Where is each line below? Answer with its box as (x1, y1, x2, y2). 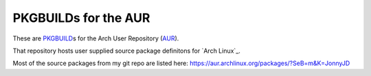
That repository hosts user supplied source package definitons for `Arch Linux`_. (12, 47, 240, 55)
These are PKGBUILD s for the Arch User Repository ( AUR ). (12, 34, 179, 42)
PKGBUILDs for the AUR (12, 10, 150, 25)
